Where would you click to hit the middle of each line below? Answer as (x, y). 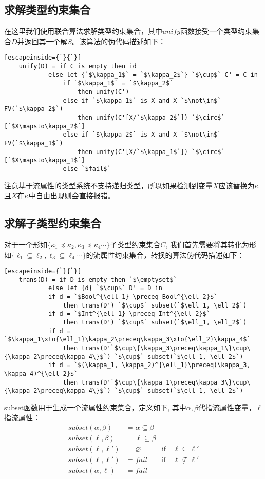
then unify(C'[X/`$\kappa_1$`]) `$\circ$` (151, 152)
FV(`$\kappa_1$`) (34, 143)
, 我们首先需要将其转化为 (207, 244)
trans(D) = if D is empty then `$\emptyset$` (98, 280)
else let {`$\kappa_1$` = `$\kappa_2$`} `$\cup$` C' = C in (153, 75)
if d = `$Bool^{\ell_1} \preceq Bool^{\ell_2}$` (133, 297)
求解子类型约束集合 (53, 223)
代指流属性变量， (227, 407)
